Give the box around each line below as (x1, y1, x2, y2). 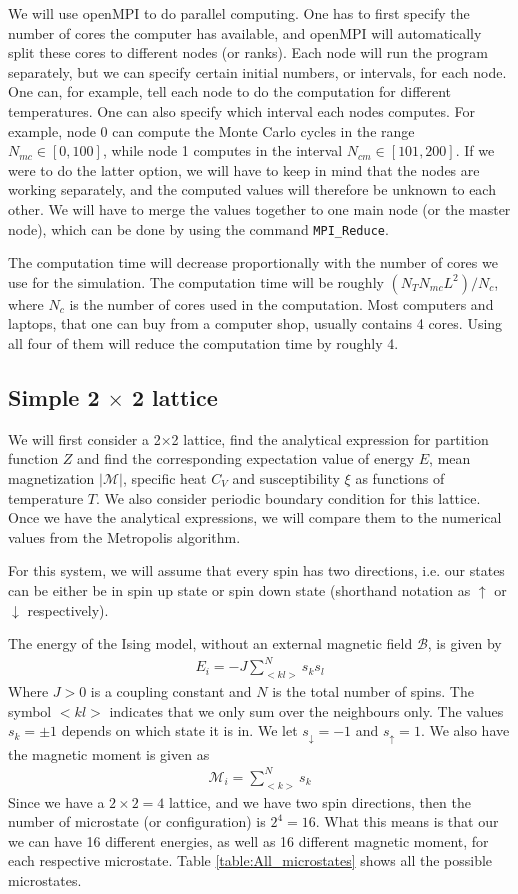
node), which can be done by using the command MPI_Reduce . (8, 218, 389, 239)
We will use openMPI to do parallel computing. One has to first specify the (8, 3, 470, 23)
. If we (455, 140, 495, 161)
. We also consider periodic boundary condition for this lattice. (96, 487, 481, 508)
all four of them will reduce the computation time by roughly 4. (8, 332, 399, 353)
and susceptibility (232, 467, 340, 488)
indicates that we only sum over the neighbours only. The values (109, 700, 504, 721)
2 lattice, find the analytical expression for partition (171, 428, 489, 449)
